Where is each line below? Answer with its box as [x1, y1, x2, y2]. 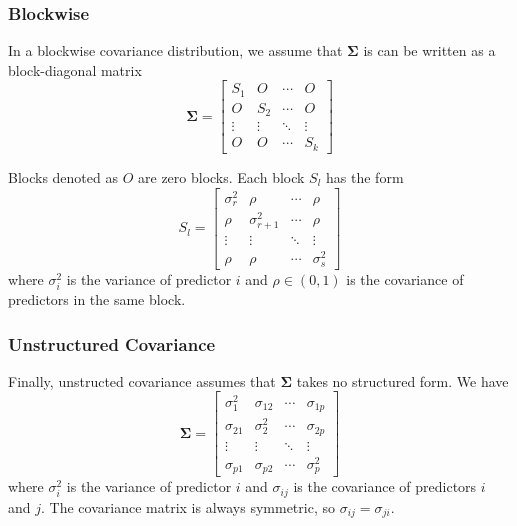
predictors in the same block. [8, 289, 186, 310]
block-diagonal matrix [8, 59, 142, 80]
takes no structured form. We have [296, 370, 509, 391]
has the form [326, 166, 404, 187]
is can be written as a [363, 40, 496, 61]
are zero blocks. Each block [138, 166, 305, 187]
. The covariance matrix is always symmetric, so [41, 496, 335, 517]
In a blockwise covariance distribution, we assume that [8, 40, 343, 61]
